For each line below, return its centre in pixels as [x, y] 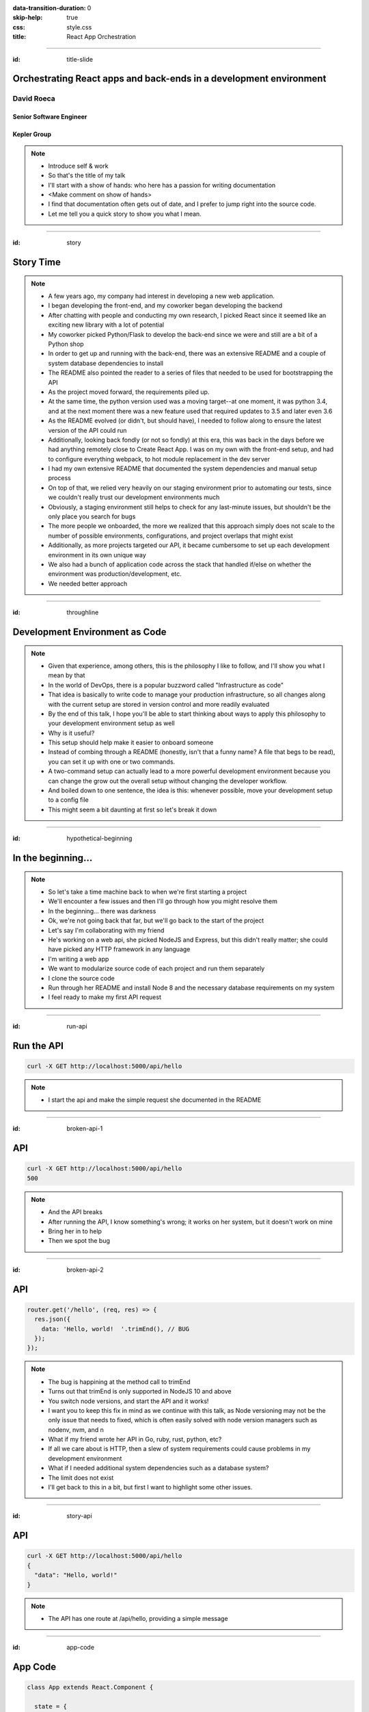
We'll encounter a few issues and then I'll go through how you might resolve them [163, 901]
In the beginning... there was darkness [102, 911]
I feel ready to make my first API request [105, 997]
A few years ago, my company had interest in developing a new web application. [161, 296]
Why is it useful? [71, 733]
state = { [51, 1707]
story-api [79, 1516]
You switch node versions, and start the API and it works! [128, 1401]
